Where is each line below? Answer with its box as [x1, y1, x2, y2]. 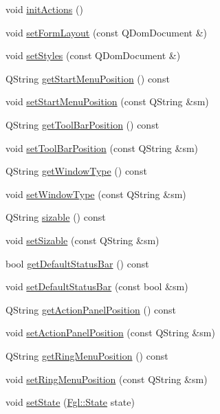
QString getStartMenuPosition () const [5, 71, 170, 85]
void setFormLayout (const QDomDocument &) [5, 25, 208, 39]
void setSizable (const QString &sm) [5, 232, 159, 247]
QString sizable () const [5, 210, 106, 224]
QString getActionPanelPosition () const [5, 302, 176, 316]
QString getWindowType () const [5, 164, 147, 178]
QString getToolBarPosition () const [5, 117, 159, 131]
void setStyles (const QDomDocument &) [5, 48, 181, 63]
